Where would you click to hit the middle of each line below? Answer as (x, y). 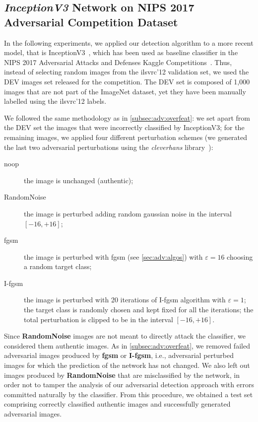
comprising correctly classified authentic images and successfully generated (117, 404)
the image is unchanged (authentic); (79, 180)
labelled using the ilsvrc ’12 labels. (55, 101)
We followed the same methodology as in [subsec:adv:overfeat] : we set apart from (127, 117)
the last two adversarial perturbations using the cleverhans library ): (109, 147)
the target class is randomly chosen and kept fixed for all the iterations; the (139, 310)
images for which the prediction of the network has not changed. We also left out (127, 365)
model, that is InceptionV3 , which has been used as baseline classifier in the (121, 52)
